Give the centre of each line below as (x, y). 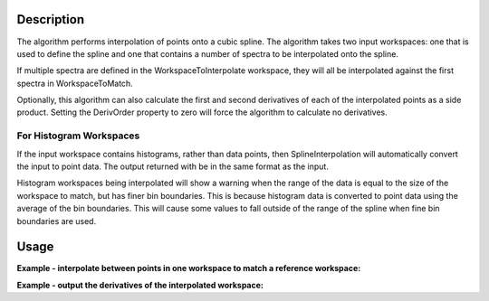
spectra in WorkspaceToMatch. (75, 83)
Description (51, 19)
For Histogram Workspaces (78, 136)
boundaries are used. (57, 221)
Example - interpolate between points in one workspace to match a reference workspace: (189, 268)
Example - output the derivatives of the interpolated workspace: (140, 285)
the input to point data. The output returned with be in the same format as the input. (173, 166)
